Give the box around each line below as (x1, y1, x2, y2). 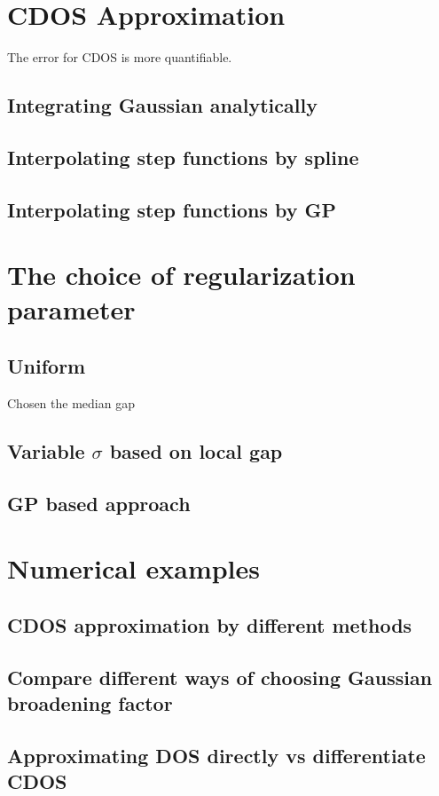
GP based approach (7, 489, 191, 516)
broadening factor (7, 689, 173, 716)
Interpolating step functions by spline (7, 143, 359, 170)
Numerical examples (7, 550, 261, 587)
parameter (7, 291, 136, 327)
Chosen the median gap (7, 393, 135, 412)
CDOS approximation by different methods (7, 611, 412, 638)
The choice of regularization (7, 256, 356, 293)
